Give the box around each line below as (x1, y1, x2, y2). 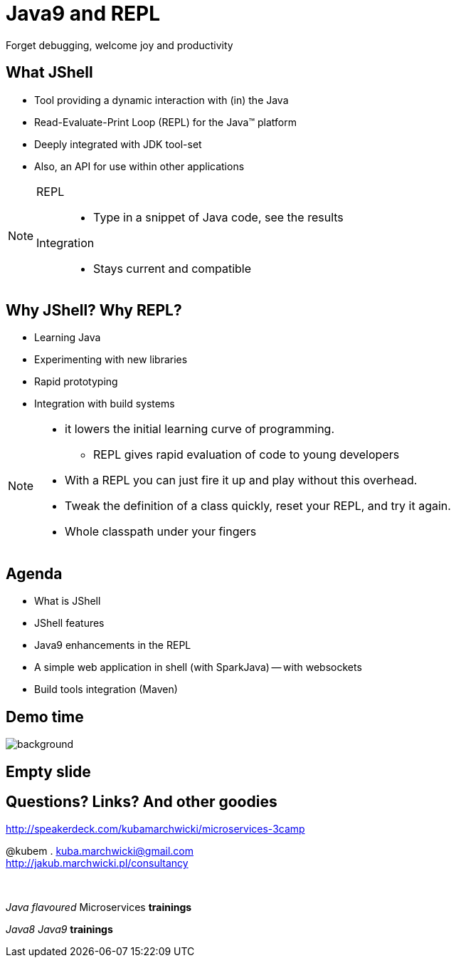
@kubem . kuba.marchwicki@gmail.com (6, 845, 194, 858)
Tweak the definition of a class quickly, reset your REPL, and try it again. (65, 499, 451, 514)
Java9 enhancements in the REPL (34, 639, 191, 652)
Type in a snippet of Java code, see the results (93, 209, 344, 224)
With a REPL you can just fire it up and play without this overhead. (65, 473, 418, 488)
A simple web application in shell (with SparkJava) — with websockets (34, 661, 362, 674)
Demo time (6, 707, 84, 726)
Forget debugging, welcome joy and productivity (6, 38, 233, 51)
